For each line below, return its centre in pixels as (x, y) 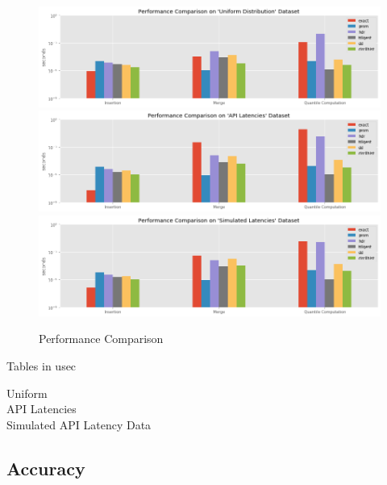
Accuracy (46, 468)
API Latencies (42, 409)
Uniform (27, 393)
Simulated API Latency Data (79, 424)
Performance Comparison (101, 339)
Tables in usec (42, 365)
